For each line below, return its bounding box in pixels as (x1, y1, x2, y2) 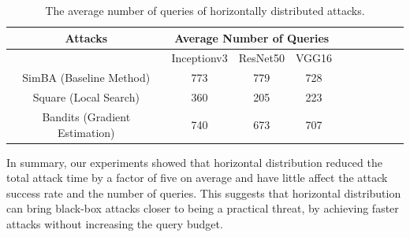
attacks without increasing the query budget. (6, 216, 223, 232)
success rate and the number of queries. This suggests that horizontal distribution (6, 184, 401, 201)
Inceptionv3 (171, 50, 228, 66)
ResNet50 (238, 50, 285, 66)
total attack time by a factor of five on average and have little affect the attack (6, 169, 388, 186)
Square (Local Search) (32, 89, 140, 106)
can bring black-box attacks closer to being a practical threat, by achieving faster (6, 200, 399, 217)
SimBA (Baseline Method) (22, 69, 151, 86)
